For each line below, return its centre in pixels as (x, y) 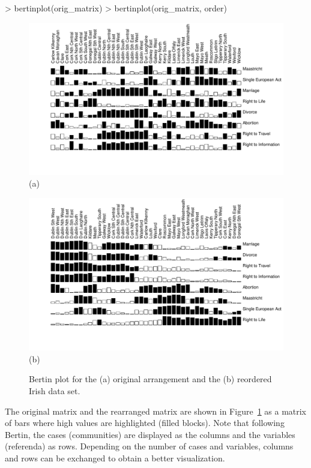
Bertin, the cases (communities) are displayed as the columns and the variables (150, 434)
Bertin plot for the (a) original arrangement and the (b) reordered (150, 379)
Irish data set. (55, 391)
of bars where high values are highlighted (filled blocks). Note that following (145, 423)
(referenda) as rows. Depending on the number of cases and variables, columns (149, 446)
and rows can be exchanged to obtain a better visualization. (115, 458)
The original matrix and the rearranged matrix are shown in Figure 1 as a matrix (156, 411)
